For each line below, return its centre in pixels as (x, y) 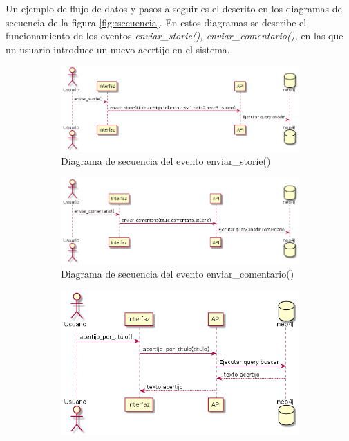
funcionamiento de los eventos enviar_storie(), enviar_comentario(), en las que (174, 36)
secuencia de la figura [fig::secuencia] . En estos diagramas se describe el (156, 22)
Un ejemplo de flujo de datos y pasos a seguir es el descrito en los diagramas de (174, 8)
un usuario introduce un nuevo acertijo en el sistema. (118, 49)
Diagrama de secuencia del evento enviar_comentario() (178, 274)
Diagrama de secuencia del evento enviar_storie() (166, 161)
